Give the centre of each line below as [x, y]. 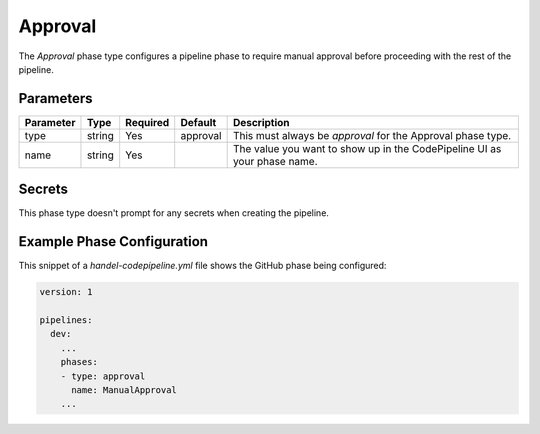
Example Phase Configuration [113, 241]
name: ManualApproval [124, 389]
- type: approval [103, 376]
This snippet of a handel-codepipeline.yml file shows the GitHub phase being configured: [202, 266]
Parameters [55, 98]
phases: [79, 362]
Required [147, 122]
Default [198, 122]
